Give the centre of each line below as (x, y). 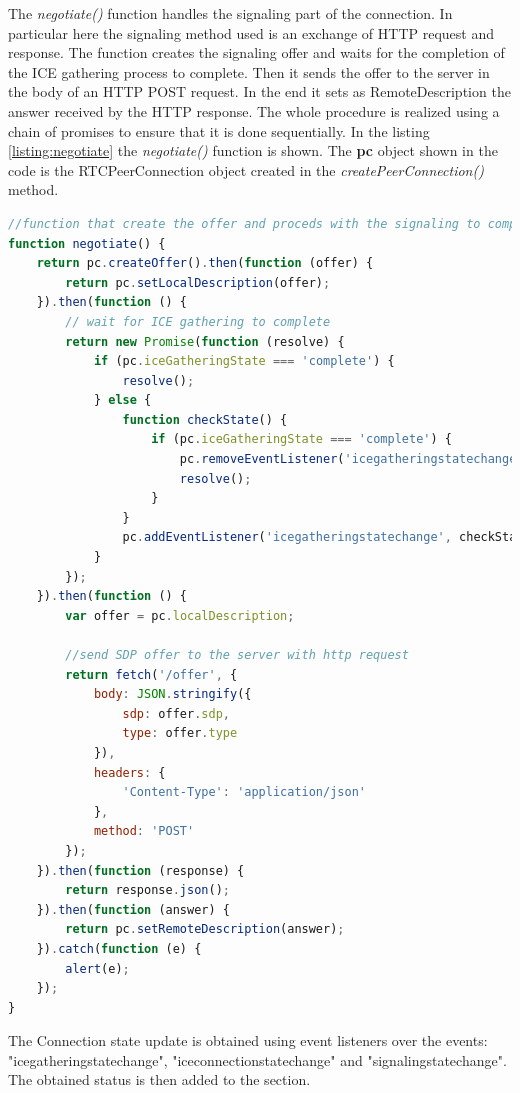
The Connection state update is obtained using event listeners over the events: (248, 1040)
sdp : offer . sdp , (176, 713)
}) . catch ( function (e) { (119, 948)
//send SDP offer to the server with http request (237, 655)
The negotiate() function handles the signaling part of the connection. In (230, 13)
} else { (122, 400)
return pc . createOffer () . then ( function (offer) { (205, 263)
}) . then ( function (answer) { (133, 909)
